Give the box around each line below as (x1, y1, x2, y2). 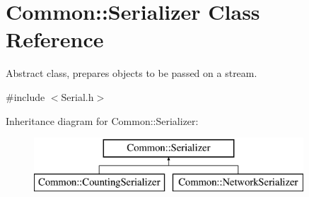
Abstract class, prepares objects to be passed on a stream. (6, 66, 257, 80)
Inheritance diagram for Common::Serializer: (6, 113, 199, 128)
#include (6, 89, 45, 104)
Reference (6, 25, 104, 54)
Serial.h (61, 89, 94, 104)
